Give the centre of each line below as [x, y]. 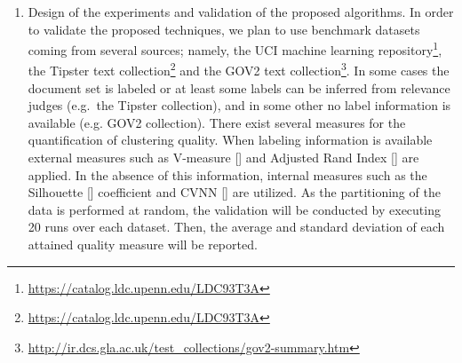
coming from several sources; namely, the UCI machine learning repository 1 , [235, 48]
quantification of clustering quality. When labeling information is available [230, 140]
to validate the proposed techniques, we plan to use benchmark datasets [224, 29]
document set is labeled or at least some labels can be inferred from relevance [239, 87]
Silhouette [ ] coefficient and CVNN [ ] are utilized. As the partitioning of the [234, 192]
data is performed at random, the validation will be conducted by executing [234, 209]
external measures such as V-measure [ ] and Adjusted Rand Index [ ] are [223, 158]
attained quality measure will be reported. [143, 245]
